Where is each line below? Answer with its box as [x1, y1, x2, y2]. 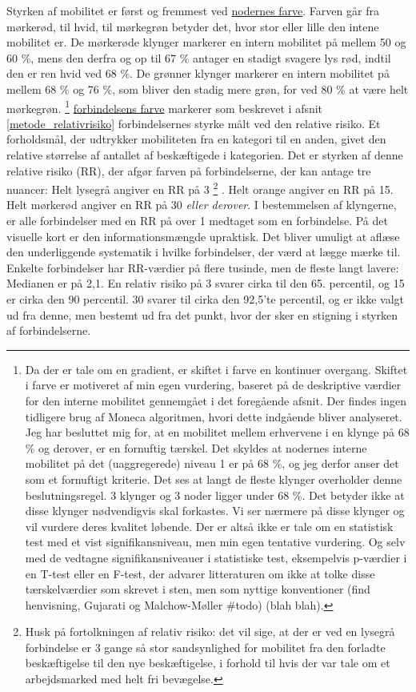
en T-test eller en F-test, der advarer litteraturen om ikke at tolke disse [25, 565, 375, 581]
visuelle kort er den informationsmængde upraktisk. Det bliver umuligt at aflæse [6, 227, 400, 244]
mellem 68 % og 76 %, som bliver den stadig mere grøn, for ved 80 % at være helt [6, 80, 409, 97]
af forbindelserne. [6, 322, 91, 339]
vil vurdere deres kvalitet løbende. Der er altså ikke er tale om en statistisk [25, 517, 394, 534]
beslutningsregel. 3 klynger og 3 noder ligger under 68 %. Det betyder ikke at [25, 486, 405, 503]
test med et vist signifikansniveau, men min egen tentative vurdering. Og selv [25, 533, 406, 550]
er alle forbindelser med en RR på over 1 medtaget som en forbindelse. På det [6, 212, 388, 229]
